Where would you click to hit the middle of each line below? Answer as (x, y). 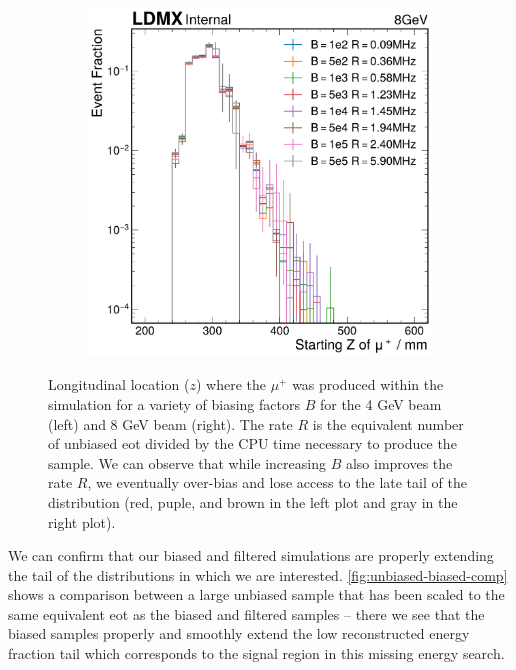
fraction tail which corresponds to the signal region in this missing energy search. (256, 653)
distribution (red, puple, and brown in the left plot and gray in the (253, 501)
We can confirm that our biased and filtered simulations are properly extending (251, 555)
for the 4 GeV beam (380, 403)
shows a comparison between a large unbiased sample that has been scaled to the (256, 594)
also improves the (399, 462)
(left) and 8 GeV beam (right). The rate (170, 423)
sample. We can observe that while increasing (187, 462)
